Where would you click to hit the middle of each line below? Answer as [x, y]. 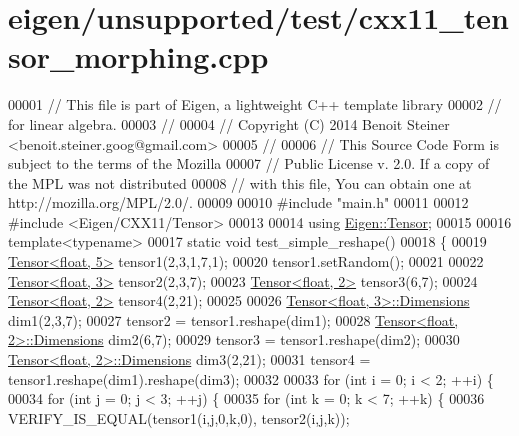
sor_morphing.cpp [138, 56]
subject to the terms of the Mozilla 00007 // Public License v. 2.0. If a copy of [249, 163]
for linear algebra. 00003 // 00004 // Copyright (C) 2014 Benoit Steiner [229, 123]
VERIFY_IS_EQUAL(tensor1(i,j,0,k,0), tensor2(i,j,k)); [179, 417]
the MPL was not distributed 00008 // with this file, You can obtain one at [240, 182]
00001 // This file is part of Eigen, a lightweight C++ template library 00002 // [255, 104]
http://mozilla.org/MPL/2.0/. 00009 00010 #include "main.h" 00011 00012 [238, 202]
